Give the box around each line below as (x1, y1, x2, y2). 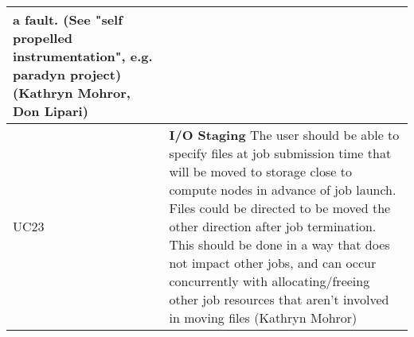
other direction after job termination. (169, 217, 377, 235)
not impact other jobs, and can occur (169, 254, 377, 272)
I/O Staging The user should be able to (169, 126, 400, 144)
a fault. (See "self (13, 10, 123, 29)
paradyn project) (13, 65, 122, 83)
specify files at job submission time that (169, 144, 392, 162)
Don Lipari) (13, 102, 88, 120)
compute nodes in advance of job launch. (169, 180, 396, 199)
